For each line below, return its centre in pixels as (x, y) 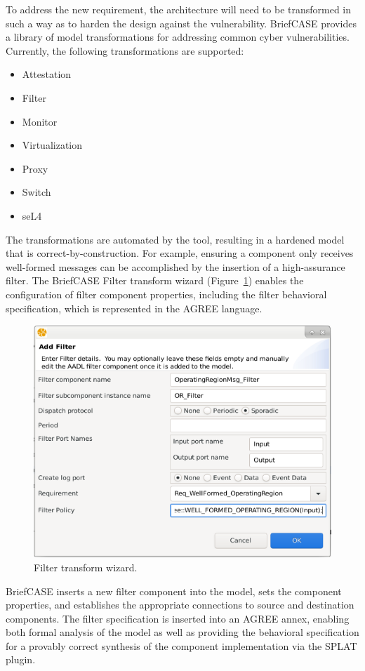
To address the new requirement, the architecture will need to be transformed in (179, 9)
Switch (36, 192)
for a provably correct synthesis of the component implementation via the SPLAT (181, 645)
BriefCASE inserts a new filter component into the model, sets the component (174, 591)
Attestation (47, 74)
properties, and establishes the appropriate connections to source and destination (180, 605)
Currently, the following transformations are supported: (125, 50)
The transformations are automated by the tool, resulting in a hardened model (175, 239)
